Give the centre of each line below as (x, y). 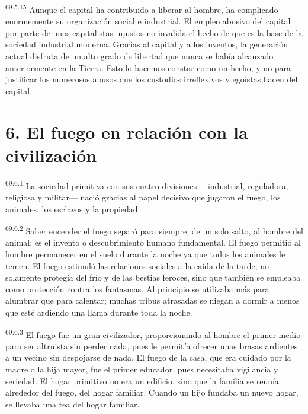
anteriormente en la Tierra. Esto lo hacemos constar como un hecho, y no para (148, 67)
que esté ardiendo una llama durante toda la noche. (99, 312)
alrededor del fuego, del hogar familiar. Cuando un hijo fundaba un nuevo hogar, (152, 392)
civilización (51, 155)
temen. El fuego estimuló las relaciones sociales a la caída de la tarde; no (137, 265)
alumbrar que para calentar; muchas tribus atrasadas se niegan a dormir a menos (153, 300)
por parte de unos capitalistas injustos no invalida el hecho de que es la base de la (154, 32)
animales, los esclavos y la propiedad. (73, 208)
